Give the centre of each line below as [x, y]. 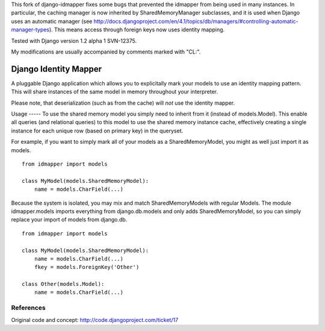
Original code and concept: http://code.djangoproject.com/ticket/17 [95, 320]
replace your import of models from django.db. [69, 220]
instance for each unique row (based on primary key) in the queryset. [97, 131]
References [28, 308]
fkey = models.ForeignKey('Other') [87, 267]
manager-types [30, 29]
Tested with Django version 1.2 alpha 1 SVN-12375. [74, 41]
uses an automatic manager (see [52, 21]
